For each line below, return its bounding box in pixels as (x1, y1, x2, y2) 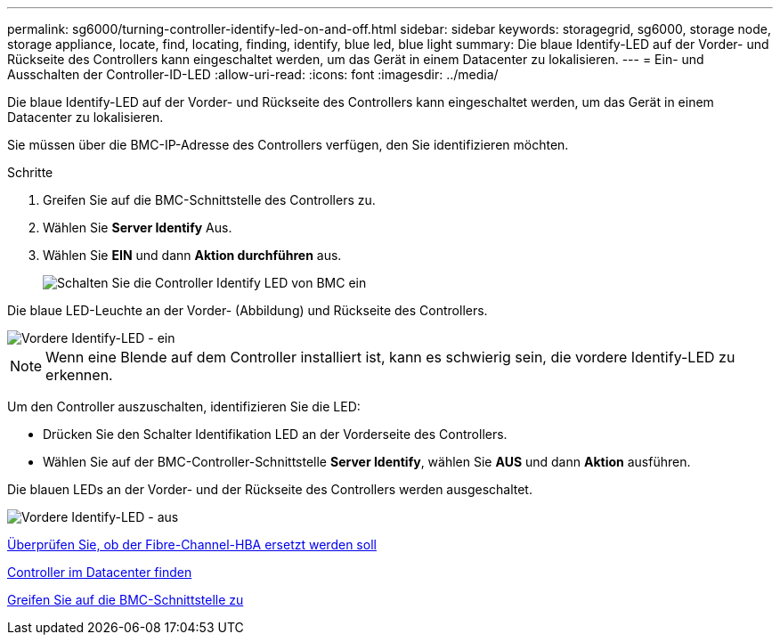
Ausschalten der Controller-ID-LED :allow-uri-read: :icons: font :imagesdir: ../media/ (7, 67, 499, 82)
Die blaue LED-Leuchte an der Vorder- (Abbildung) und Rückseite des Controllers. (7, 303, 488, 318)
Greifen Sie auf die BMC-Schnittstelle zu (7, 592, 244, 607)
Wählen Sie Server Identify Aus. (43, 220, 232, 235)
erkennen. (45, 366, 113, 384)
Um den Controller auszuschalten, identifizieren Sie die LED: (7, 399, 361, 414)
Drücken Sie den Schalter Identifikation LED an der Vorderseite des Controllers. (43, 427, 508, 442)
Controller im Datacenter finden (7, 565, 192, 580)
